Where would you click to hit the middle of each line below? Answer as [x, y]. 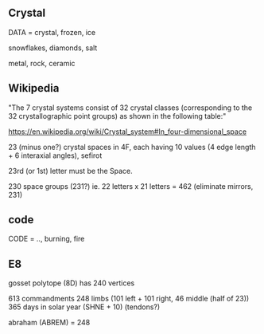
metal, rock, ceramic [42, 63]
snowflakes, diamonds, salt [53, 48]
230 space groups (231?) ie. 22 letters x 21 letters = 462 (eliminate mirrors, [131, 186]
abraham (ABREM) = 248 [49, 323]
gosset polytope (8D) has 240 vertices [72, 283]
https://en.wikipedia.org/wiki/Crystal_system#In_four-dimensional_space [128, 132]
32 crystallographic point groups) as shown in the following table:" [117, 116]
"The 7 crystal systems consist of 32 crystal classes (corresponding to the [130, 108]
